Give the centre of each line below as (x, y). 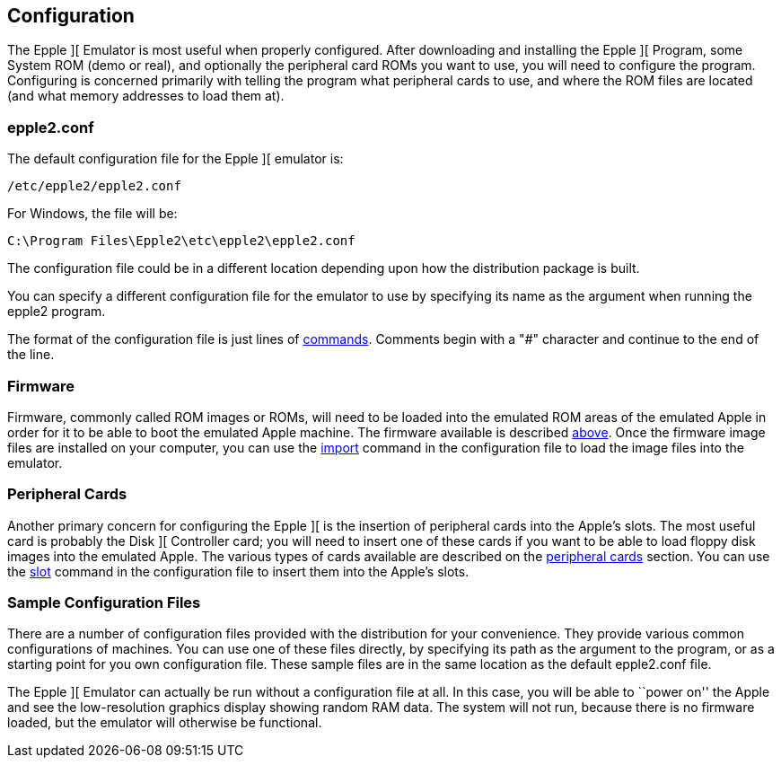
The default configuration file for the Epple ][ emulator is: (176, 159)
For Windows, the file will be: (92, 214)
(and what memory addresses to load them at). (146, 96)
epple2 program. (57, 312)
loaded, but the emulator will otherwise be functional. (165, 723)
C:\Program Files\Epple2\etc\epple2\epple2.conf (181, 241)
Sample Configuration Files (104, 603)
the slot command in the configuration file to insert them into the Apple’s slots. (238, 571)
